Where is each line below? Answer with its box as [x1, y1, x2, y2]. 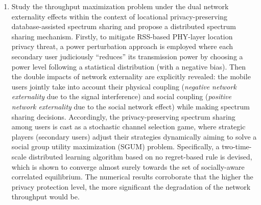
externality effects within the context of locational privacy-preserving [11, 11, 228, 21]
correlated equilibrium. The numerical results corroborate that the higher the [11, 171, 253, 182]
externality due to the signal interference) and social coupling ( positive [11, 91, 231, 102]
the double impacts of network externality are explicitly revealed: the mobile [11, 71, 251, 82]
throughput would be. [11, 191, 80, 202]
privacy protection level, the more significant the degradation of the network [11, 181, 251, 192]
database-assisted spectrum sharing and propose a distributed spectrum [11, 21, 236, 32]
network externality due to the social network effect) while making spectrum [11, 101, 250, 111]
